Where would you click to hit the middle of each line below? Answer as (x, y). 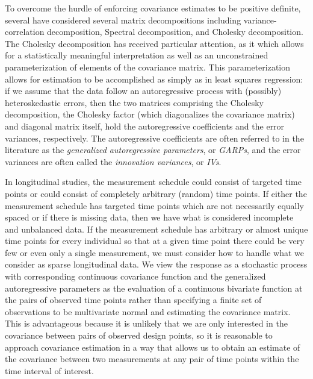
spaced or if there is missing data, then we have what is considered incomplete (149, 217)
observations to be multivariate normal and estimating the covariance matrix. (148, 311)
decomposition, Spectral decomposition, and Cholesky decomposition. (175, 32)
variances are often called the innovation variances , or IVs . (113, 161)
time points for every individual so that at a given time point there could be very (155, 241)
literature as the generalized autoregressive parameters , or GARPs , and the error (153, 150)
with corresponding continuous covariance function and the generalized (135, 276)
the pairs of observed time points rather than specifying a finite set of (133, 300)
